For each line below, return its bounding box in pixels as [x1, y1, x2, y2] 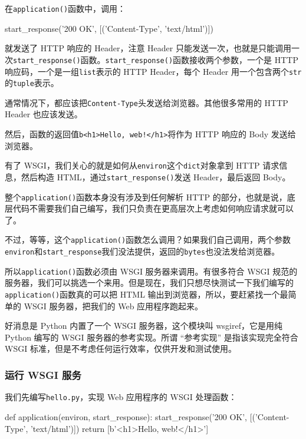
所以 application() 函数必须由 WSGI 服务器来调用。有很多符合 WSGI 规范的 [5, 265, 298, 277]
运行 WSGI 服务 [5, 367, 81, 382]
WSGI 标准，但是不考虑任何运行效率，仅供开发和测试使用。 [5, 342, 236, 355]
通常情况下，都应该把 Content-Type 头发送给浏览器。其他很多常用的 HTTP [5, 96, 288, 108]
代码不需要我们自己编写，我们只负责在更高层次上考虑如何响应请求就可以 [12, 202, 294, 214]
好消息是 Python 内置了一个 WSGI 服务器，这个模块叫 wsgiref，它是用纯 [5, 319, 282, 332]
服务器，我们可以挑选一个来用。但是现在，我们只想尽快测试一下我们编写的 [5, 276, 294, 289]
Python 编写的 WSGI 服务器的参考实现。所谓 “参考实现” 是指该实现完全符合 [5, 331, 298, 343]
